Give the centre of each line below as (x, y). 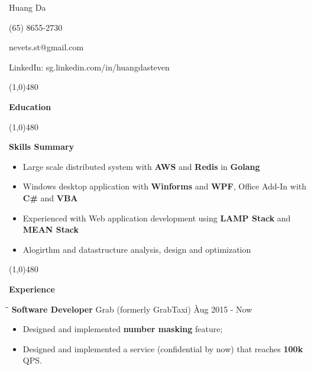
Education (30, 106)
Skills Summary (42, 147)
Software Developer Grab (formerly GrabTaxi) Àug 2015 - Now (132, 309)
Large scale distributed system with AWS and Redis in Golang (141, 166)
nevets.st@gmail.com (46, 47)
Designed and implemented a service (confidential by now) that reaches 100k (163, 348)
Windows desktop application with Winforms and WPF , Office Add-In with (165, 186)
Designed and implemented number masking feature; (123, 329)
